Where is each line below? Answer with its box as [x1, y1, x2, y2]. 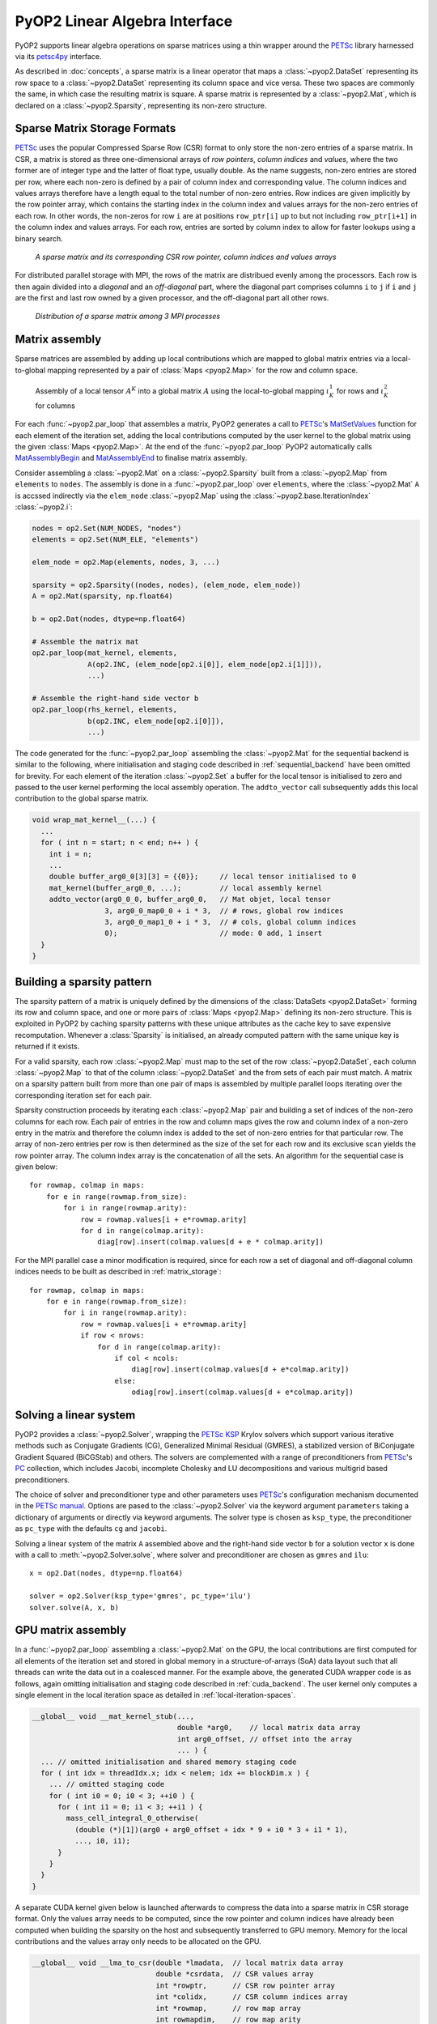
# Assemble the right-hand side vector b [32, 693, 199, 703]
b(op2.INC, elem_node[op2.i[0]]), [87, 716, 224, 725]
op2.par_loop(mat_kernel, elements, [32, 648, 178, 657]
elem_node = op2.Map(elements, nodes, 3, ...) [32, 558, 220, 567]
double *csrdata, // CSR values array [155, 1970, 314, 1979]
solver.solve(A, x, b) [29, 1603, 120, 1612]
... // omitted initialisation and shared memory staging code [40, 1757, 297, 1767]
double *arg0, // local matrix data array [176, 1723, 361, 1733]
